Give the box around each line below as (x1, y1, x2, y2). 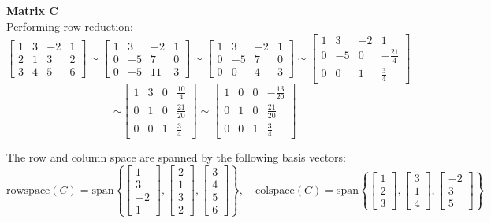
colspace (255, 184, 295, 196)
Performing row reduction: (6, 17, 133, 34)
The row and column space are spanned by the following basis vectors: (6, 149, 346, 165)
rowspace (6, 184, 50, 196)
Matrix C (6, 2, 58, 18)
